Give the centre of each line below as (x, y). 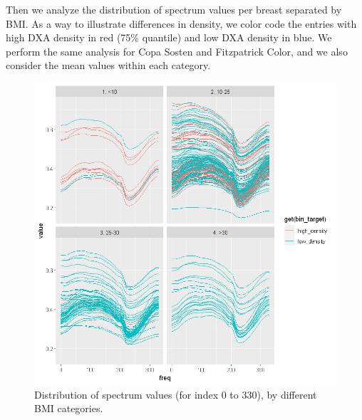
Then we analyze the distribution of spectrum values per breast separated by (174, 9)
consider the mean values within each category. (108, 65)
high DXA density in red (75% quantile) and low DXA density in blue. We (169, 37)
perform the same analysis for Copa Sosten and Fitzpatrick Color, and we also (177, 51)
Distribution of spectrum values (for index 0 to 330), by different (176, 394)
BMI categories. (69, 408)
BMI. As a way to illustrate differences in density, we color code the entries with (181, 23)
